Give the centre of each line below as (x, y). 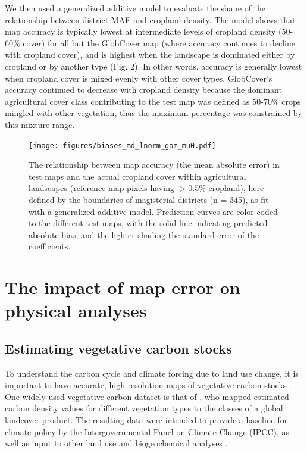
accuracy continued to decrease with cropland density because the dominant (143, 90)
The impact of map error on (123, 287)
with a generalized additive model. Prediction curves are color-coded (153, 211)
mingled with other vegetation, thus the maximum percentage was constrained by (153, 113)
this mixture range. (40, 124)
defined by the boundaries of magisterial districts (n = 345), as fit (149, 199)
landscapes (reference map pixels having (101, 188)
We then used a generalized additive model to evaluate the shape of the (135, 8)
